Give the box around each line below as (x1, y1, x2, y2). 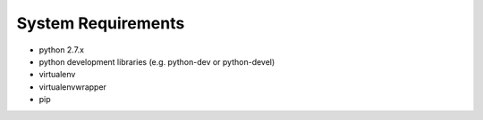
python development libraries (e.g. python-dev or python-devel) (38, 56, 275, 67)
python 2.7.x (38, 44, 85, 55)
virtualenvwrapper (38, 81, 107, 92)
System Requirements (16, 13, 185, 33)
